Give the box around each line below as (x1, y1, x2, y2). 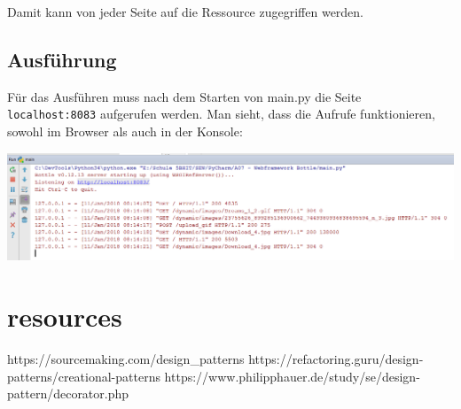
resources (7, 297, 122, 334)
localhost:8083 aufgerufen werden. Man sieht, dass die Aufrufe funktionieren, (7, 104, 435, 123)
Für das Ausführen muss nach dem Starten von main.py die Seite (7, 87, 362, 105)
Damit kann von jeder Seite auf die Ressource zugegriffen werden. (7, 3, 364, 20)
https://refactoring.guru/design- (248, 349, 424, 367)
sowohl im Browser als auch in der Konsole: (7, 122, 243, 141)
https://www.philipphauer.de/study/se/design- (164, 367, 420, 385)
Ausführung (7, 45, 117, 73)
